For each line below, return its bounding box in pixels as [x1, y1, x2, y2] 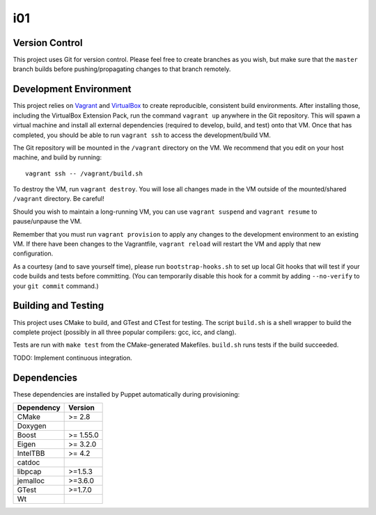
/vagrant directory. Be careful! [13, 195, 104, 203]
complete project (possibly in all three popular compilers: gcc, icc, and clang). [13, 328, 237, 336]
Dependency [17, 402, 61, 412]
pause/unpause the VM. [13, 217, 82, 225]
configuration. [13, 249, 54, 257]
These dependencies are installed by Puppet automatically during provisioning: [13, 390, 240, 398]
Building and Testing [13, 300, 104, 312]
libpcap [17, 466, 42, 476]
